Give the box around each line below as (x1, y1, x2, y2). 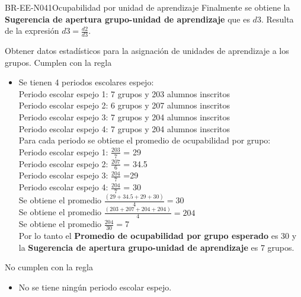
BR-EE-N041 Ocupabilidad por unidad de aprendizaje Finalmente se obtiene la (5, 1, 290, 13)
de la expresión (5, 24, 59, 37)
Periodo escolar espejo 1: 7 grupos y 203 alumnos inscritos (18, 87, 230, 100)
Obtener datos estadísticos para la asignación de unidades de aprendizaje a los (5, 44, 289, 57)
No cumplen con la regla (5, 261, 93, 273)
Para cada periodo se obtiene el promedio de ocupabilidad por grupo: (18, 134, 271, 146)
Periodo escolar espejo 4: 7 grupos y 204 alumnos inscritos (18, 122, 230, 135)
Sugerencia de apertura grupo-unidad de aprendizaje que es (5, 12, 250, 25)
